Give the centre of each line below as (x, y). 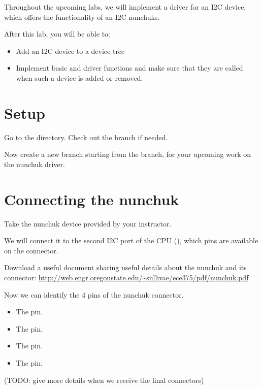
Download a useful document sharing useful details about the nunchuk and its (125, 267)
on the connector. (31, 250)
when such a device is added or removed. (79, 77)
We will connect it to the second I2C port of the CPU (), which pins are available (131, 240)
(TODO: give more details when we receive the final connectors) (104, 380)
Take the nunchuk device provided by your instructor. (88, 223)
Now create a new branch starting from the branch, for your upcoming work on (128, 154)
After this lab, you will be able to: (57, 34)
